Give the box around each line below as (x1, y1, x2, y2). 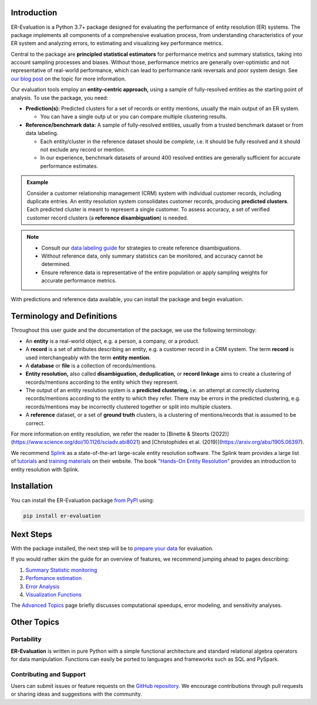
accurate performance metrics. (41, 277, 117, 284)
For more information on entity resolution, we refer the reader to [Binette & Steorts (11, 430, 210, 437)
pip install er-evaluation (23, 512, 101, 519)
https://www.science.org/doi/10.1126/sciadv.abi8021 (12, 438, 139, 446)
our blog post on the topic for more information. (11, 75, 126, 82)
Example (26, 179, 49, 186)
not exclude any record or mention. (40, 146, 126, 153)
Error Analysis (25, 583, 60, 590)
